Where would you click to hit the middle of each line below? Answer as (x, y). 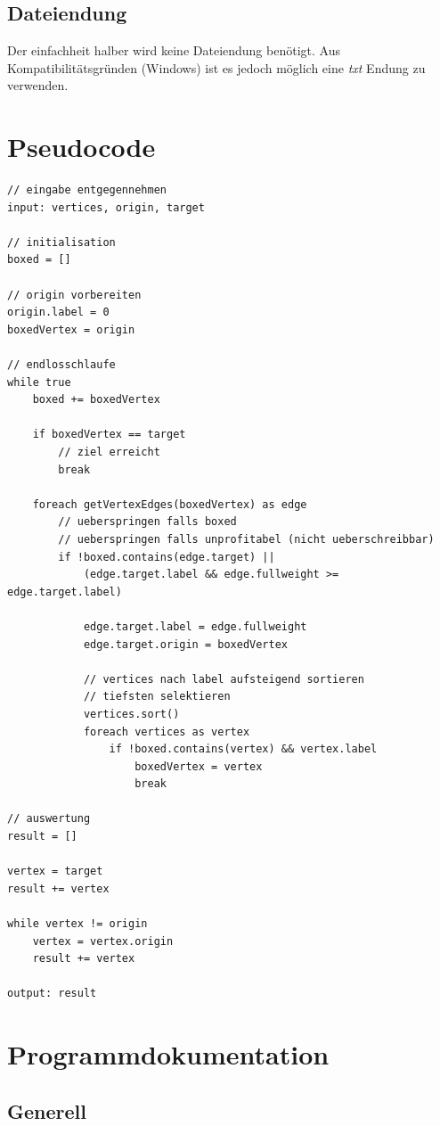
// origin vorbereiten (74, 295)
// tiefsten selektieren (157, 697)
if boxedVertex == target (109, 435)
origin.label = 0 (58, 312)
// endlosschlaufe (61, 365)
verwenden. (38, 85)
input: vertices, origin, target (106, 207)
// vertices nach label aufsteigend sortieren (224, 679)
